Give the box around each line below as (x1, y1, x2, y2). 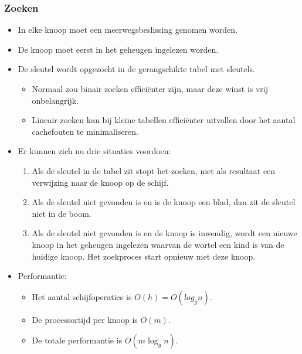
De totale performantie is (32, 334, 123, 346)
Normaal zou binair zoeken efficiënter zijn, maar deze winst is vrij (32, 83, 269, 94)
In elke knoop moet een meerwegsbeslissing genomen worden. (18, 23, 237, 36)
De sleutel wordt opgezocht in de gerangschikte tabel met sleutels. (18, 63, 255, 75)
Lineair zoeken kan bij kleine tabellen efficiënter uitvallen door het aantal (32, 114, 296, 126)
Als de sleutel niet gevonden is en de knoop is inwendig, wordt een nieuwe (32, 227, 297, 239)
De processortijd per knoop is (32, 313, 138, 325)
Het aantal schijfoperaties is (32, 290, 132, 302)
